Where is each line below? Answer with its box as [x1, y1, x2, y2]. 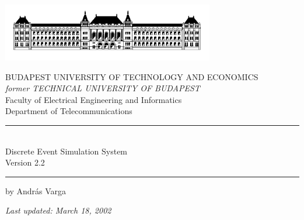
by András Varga [5, 184, 67, 197]
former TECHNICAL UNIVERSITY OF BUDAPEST [5, 82, 200, 94]
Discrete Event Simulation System [5, 145, 128, 157]
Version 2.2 [5, 156, 45, 169]
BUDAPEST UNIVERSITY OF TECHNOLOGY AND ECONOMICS [5, 70, 258, 82]
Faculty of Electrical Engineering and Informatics [5, 93, 182, 105]
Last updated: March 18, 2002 [5, 204, 111, 216]
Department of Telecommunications [5, 105, 132, 117]
